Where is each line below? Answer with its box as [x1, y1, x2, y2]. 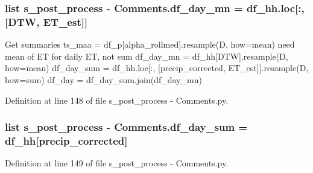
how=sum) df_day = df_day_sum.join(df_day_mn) [5, 73, 202, 86]
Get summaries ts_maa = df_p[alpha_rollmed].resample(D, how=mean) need [5, 38, 295, 51]
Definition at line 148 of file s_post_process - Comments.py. [5, 93, 229, 106]
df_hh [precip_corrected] [5, 133, 128, 148]
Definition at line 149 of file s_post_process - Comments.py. [5, 157, 229, 169]
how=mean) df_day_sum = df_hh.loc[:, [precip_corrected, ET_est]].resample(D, [5, 61, 309, 74]
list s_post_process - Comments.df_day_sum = [5, 119, 248, 134]
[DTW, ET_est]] [5, 14, 88, 29]
